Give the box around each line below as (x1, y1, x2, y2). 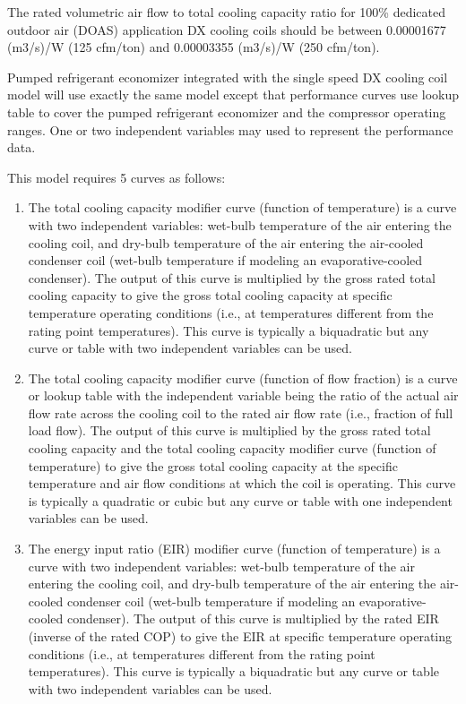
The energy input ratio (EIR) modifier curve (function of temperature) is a (28, 539, 441, 558)
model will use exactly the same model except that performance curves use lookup (7, 85, 459, 104)
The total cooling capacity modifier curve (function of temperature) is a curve (28, 198, 457, 217)
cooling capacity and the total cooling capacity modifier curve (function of (28, 439, 436, 458)
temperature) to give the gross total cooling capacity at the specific (28, 456, 398, 475)
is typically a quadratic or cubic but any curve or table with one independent (28, 491, 453, 510)
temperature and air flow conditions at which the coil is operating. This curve (28, 474, 456, 493)
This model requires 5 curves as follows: (7, 167, 226, 186)
